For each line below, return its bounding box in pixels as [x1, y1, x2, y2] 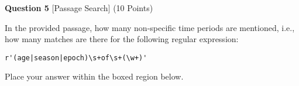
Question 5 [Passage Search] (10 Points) [5, 2, 153, 13]
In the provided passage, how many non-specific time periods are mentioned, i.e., [5, 21, 295, 33]
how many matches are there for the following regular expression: [5, 33, 239, 45]
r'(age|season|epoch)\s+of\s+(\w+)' [5, 53, 147, 62]
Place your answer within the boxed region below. [5, 70, 184, 82]
